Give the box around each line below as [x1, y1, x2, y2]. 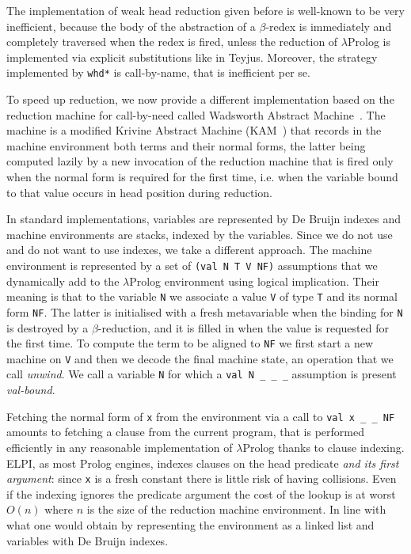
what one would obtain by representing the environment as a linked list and [6, 516, 375, 533]
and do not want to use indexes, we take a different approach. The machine [6, 241, 372, 258]
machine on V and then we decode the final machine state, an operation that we [6, 350, 394, 366]
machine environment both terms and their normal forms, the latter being [6, 137, 366, 154]
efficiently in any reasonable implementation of [6, 438, 233, 455]
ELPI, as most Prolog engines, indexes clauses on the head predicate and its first [6, 454, 399, 471]
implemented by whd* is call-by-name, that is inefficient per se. [6, 64, 310, 81]
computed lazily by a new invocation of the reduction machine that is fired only [6, 153, 394, 169]
